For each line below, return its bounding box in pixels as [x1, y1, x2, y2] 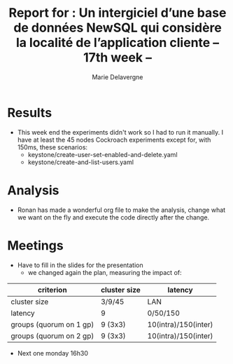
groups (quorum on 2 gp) [10, 331, 94, 341]
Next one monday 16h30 [17, 349, 89, 357]
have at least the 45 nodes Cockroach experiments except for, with [17, 135, 211, 144]
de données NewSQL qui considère [13, 20, 222, 36]
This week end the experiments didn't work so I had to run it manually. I [17, 128, 224, 136]
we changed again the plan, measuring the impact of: [27, 268, 182, 276]
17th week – [83, 50, 153, 66]
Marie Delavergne [92, 72, 143, 81]
